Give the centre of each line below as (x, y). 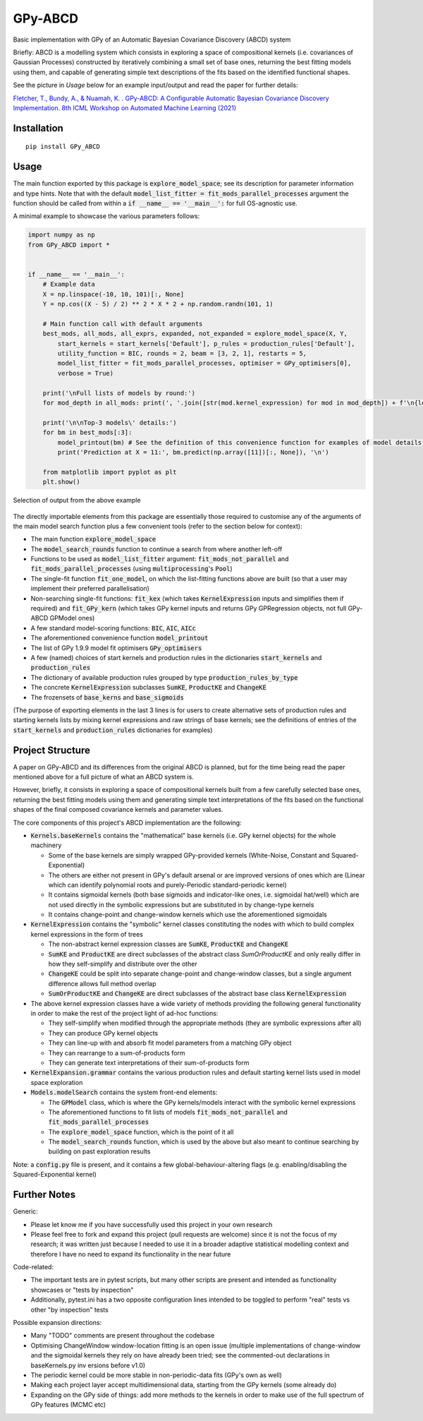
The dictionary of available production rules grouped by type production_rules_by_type (164, 677)
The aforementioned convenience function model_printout (119, 638)
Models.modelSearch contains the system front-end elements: (124, 1092)
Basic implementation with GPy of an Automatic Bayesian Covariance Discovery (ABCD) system (152, 40)
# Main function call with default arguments (123, 324)
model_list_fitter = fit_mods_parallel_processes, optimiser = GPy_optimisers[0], (204, 363)
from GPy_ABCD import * (69, 245)
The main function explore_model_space (93, 539)
